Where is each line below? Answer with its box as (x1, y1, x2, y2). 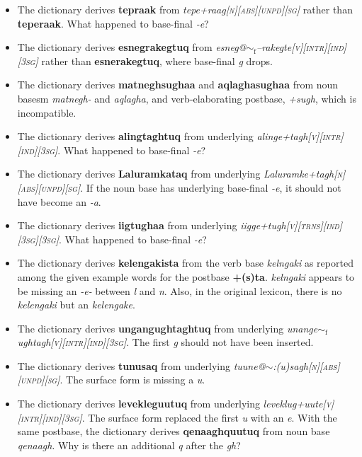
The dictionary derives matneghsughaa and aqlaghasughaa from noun (17, 77, 339, 92)
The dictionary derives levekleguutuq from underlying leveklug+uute (17, 396, 323, 411)
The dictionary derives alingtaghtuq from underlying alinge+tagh (17, 129, 308, 144)
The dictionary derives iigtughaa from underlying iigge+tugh (17, 218, 286, 233)
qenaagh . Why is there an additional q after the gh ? (17, 437, 241, 452)
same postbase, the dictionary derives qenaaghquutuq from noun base (17, 424, 330, 439)
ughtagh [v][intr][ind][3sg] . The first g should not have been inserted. (17, 335, 314, 349)
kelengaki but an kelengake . (17, 297, 135, 312)
